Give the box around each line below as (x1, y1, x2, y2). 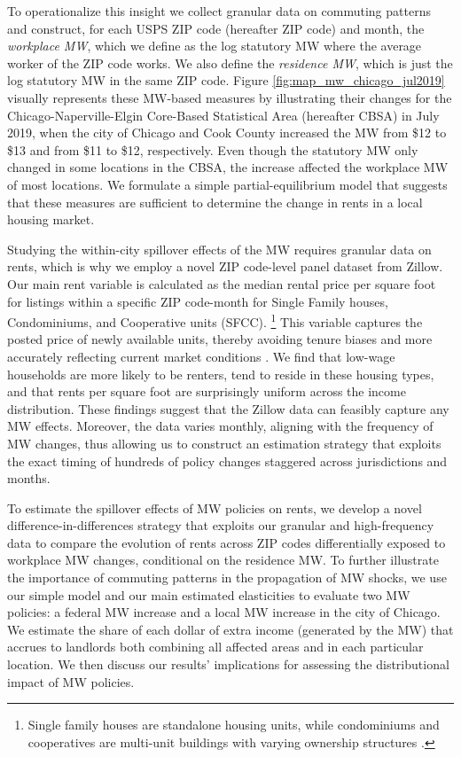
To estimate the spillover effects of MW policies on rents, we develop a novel (7, 498, 422, 517)
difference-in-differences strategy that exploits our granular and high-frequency (7, 516, 434, 535)
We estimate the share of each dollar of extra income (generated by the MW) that (7, 620, 454, 638)
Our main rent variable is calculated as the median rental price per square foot (7, 274, 436, 293)
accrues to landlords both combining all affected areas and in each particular (7, 637, 424, 656)
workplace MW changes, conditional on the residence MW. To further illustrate (7, 550, 439, 569)
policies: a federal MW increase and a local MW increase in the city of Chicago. (7, 603, 441, 621)
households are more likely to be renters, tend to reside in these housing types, (7, 364, 434, 383)
